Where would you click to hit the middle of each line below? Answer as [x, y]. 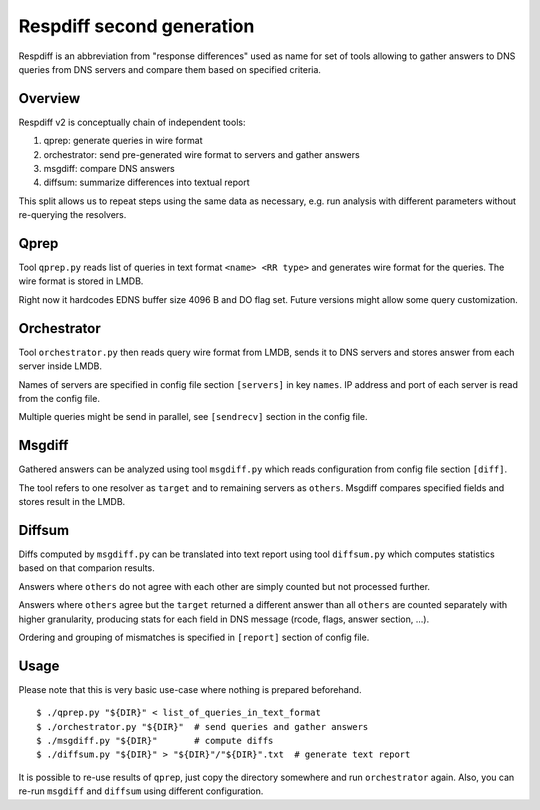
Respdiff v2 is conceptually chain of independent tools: [132, 122]
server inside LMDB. [60, 366]
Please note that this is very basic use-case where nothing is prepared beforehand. [190, 689]
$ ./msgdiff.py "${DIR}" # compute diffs [155, 740]
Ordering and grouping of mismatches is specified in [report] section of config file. [194, 637]
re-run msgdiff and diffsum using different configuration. [141, 791]
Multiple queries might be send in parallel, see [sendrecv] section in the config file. [193, 417]
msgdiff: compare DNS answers [109, 169]
